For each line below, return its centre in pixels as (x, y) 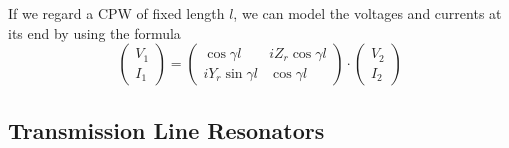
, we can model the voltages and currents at (367, 13)
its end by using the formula (94, 32)
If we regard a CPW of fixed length (116, 13)
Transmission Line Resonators (166, 129)
